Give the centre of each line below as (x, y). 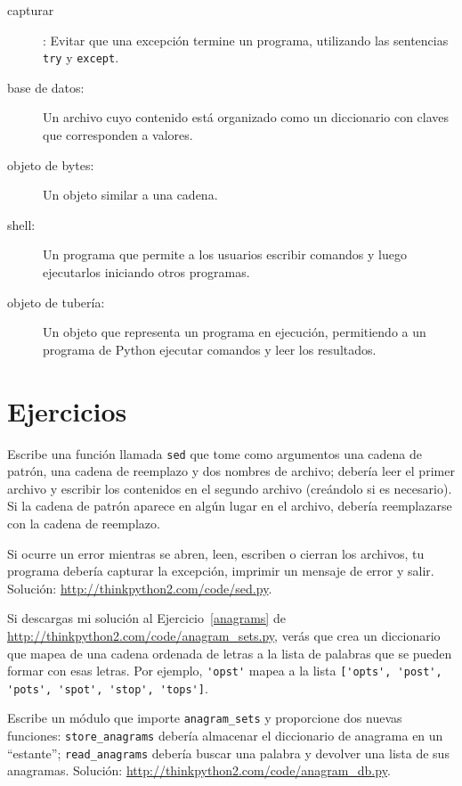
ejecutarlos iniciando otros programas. (146, 272)
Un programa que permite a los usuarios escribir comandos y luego (225, 254)
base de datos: (46, 87)
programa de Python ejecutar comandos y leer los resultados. (210, 349)
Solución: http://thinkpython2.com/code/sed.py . (140, 588)
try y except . (81, 57)
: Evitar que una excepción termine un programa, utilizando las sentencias (246, 40)
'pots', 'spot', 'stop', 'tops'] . (108, 688)
